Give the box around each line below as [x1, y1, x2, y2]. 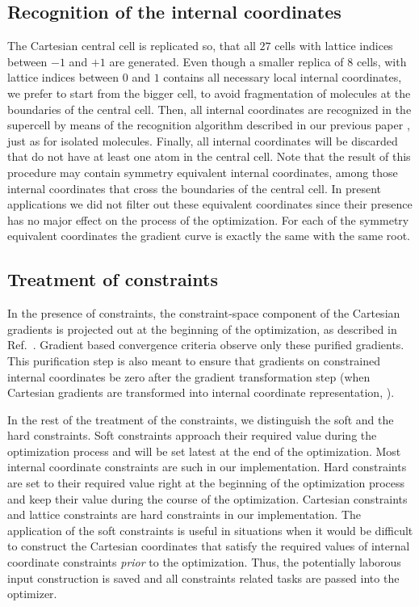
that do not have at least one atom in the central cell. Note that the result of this [7, 148, 411, 165]
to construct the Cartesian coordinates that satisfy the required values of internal [7, 537, 410, 554]
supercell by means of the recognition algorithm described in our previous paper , [7, 116, 410, 133]
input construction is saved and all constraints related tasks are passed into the [7, 569, 400, 586]
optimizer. [7, 585, 57, 602]
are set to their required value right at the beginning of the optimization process [7, 474, 405, 491]
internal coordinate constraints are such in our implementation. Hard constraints [7, 458, 407, 475]
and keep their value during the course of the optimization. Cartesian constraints [7, 490, 408, 507]
